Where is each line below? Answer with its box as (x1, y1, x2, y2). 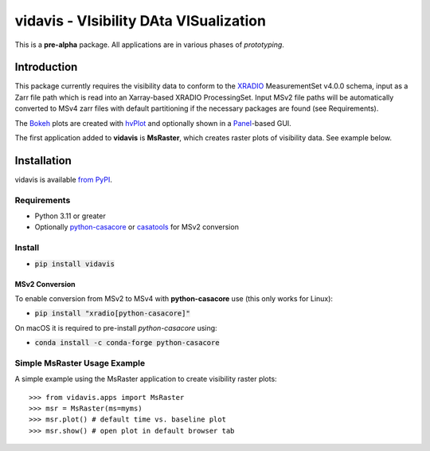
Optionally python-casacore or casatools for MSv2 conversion (34, 222, 239, 232)
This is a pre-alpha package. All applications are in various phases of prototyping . (14, 40, 284, 49)
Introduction (14, 61, 78, 74)
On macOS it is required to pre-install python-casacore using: (14, 323, 218, 332)
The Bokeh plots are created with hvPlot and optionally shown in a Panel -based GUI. (14, 118, 292, 127)
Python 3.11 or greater (34, 211, 107, 221)
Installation (14, 154, 72, 167)
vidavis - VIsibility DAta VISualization (14, 12, 267, 29)
